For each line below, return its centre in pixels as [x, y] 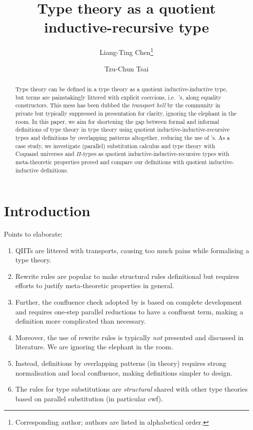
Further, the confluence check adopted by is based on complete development [129, 302]
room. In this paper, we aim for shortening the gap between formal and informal [117, 121]
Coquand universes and [45, 154]
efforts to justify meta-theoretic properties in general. [95, 285]
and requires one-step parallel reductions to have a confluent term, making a [129, 311]
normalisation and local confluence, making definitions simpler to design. [124, 372]
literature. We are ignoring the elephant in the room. [94, 347]
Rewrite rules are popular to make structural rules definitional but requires [127, 276]
